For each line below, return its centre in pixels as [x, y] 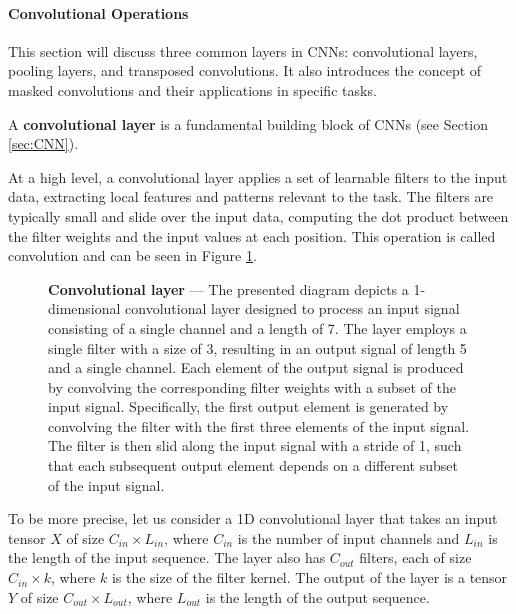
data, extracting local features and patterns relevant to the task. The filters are [251, 196]
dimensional [84, 308]
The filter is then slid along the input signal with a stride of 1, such [255, 445]
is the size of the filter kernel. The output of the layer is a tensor [309, 577]
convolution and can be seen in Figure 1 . [132, 255]
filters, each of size [415, 557]
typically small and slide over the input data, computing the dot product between [258, 215]
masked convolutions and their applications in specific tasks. [192, 89]
